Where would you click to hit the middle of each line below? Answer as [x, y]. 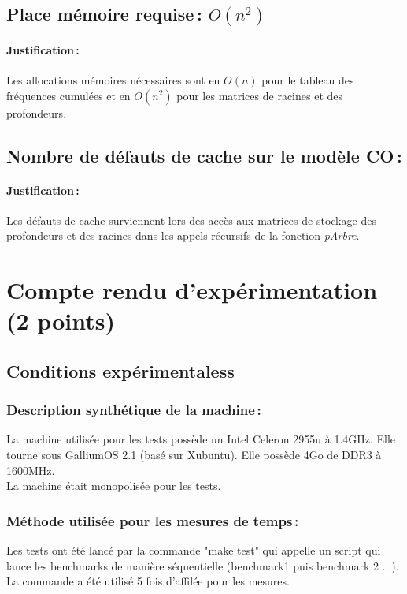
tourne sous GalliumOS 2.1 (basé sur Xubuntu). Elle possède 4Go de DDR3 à [194, 455]
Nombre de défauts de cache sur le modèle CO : [204, 155]
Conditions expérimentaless [120, 370]
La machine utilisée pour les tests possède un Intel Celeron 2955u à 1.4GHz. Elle [201, 439]
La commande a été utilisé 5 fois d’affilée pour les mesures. [148, 581]
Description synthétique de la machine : [134, 410]
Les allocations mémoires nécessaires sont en [113, 79]
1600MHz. [31, 470]
